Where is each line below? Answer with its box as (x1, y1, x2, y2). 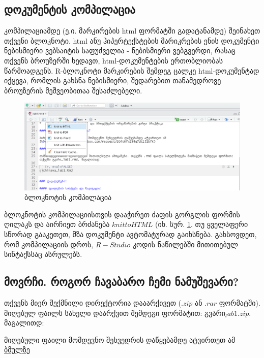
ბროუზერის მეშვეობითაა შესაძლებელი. (4, 85, 142, 95)
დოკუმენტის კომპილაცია (4, 2, 135, 17)
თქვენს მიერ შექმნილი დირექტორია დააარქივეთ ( (4, 297, 182, 308)
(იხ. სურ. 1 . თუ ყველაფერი (155, 219, 248, 230)
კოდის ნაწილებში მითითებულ (132, 239, 238, 249)
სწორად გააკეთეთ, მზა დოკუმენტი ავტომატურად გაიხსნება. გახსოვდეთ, (4, 229, 257, 239)
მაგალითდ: (4, 317, 44, 328)
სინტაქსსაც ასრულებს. (4, 249, 82, 259)
